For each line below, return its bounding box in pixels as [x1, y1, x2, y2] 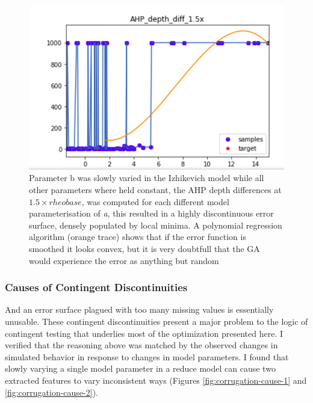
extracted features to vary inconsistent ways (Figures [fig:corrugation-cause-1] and [5, 374, 307, 386]
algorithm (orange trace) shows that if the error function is [29, 230, 246, 243]
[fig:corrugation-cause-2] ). [5, 386, 98, 398]
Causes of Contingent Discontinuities [5, 280, 188, 295]
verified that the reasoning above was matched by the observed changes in [5, 339, 278, 351]
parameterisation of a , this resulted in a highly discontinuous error [29, 207, 274, 220]
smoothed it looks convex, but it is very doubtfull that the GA [29, 242, 260, 254]
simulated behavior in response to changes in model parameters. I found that [5, 350, 289, 363]
